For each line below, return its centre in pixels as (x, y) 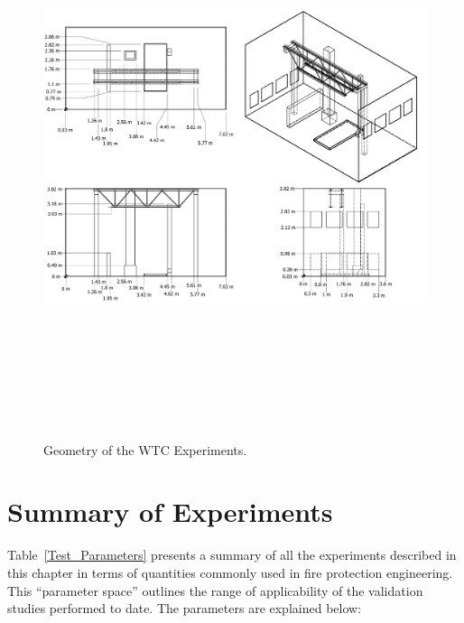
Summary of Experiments (170, 511)
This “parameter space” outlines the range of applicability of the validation (215, 590)
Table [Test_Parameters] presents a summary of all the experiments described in (232, 555)
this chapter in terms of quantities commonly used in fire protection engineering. (230, 572)
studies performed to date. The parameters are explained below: (185, 608)
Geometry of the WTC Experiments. (145, 449)
